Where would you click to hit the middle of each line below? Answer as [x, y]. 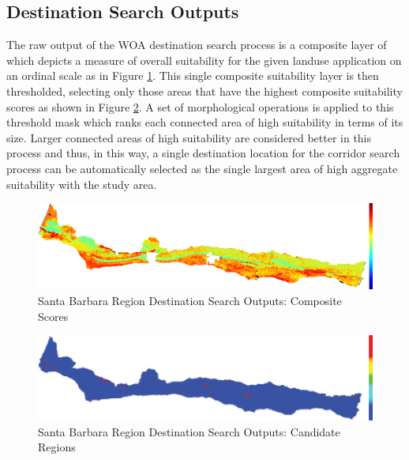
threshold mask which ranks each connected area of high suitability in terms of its [205, 122]
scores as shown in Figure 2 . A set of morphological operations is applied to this [200, 106]
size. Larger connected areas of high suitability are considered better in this [189, 137]
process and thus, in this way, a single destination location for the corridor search [203, 153]
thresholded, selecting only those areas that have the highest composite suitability [204, 90]
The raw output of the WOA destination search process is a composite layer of [197, 45]
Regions [57, 447]
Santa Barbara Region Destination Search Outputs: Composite [190, 301]
